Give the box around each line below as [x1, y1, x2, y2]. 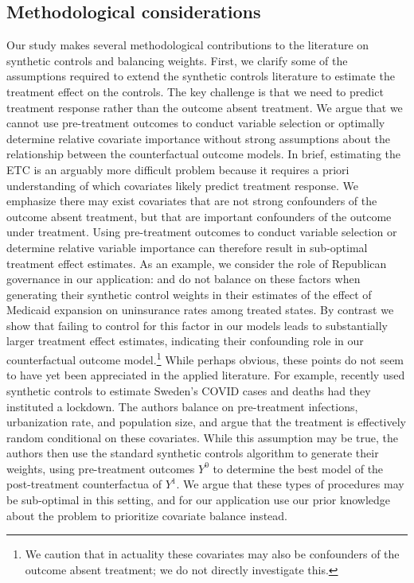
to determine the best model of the [213, 460, 384, 476]
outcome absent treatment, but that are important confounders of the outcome [6, 208, 392, 224]
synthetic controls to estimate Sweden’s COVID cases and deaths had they [6, 382, 371, 398]
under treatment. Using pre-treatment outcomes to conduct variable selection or [6, 223, 397, 240]
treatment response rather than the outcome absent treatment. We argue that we [6, 99, 403, 115]
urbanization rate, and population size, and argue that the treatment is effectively [6, 414, 406, 430]
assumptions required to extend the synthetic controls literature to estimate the [6, 68, 395, 84]
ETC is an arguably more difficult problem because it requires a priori [6, 161, 350, 177]
